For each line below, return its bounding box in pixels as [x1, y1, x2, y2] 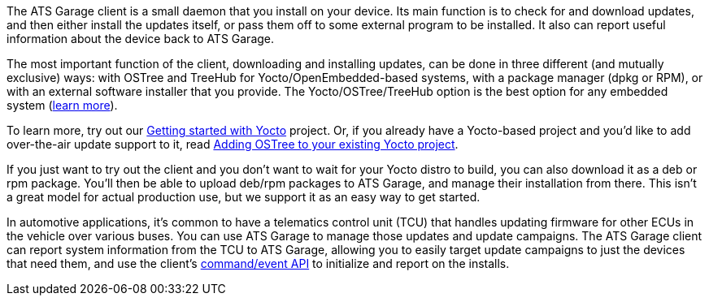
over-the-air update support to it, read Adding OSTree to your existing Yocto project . [7, 137, 459, 151]
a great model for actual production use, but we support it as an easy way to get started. [7, 190, 481, 204]
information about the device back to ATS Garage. [7, 32, 275, 45]
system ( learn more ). [7, 98, 118, 112]
